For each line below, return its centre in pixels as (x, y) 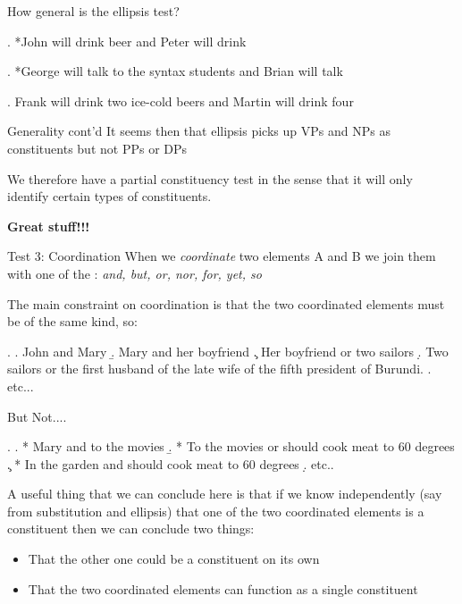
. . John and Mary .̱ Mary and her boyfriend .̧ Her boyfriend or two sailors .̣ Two (228, 351)
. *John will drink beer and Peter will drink (127, 41)
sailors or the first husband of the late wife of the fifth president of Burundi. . (219, 369)
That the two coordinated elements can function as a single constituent (223, 588)
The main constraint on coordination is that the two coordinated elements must (226, 303)
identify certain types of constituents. (109, 196)
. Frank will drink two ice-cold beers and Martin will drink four (181, 101)
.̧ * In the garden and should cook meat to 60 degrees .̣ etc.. (171, 463)
